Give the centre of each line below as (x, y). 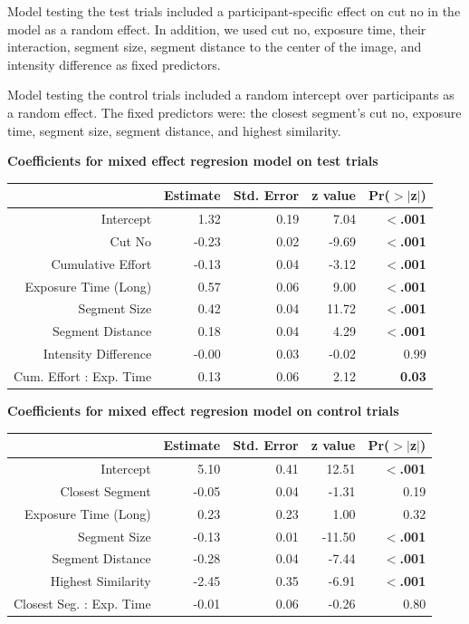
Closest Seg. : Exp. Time (82, 604)
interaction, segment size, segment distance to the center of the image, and (215, 47)
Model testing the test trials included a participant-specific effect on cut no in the (234, 11)
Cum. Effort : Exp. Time (83, 376)
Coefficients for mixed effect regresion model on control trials (203, 411)
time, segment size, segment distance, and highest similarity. (174, 130)
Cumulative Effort (101, 263)
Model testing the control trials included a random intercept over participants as (231, 95)
